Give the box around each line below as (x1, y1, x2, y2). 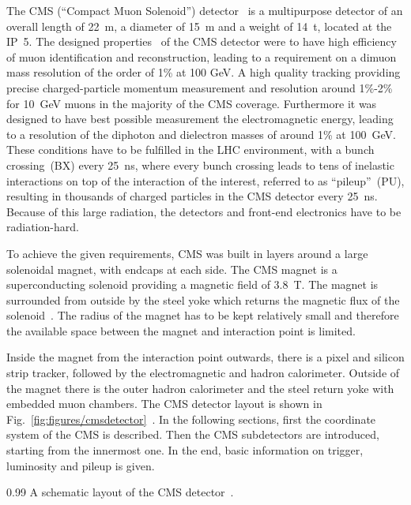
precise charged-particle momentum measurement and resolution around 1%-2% (6, 79, 393, 95)
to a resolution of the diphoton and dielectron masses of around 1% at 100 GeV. (6, 125, 396, 142)
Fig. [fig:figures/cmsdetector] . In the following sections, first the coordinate (6, 410, 376, 427)
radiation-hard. (6, 219, 79, 235)
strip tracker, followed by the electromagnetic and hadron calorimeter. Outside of (6, 365, 400, 381)
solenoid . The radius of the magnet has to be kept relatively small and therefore (6, 307, 399, 324)
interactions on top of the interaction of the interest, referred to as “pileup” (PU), (6, 172, 405, 189)
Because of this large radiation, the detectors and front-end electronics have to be (6, 203, 402, 219)
